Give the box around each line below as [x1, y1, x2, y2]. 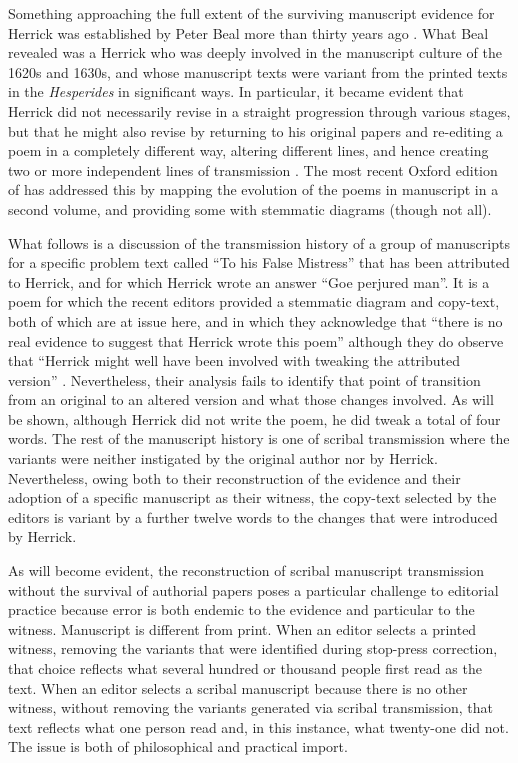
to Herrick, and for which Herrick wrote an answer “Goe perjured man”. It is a [8, 271, 490, 292]
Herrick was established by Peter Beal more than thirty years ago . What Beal [8, 22, 489, 43]
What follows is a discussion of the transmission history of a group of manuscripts [8, 232, 510, 253]
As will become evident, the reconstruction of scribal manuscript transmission [8, 560, 484, 581]
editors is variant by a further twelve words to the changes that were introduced [8, 506, 498, 527]
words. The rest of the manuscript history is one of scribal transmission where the [8, 428, 510, 449]
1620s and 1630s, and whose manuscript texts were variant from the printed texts [8, 61, 508, 82]
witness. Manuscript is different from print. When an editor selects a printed [8, 618, 477, 639]
